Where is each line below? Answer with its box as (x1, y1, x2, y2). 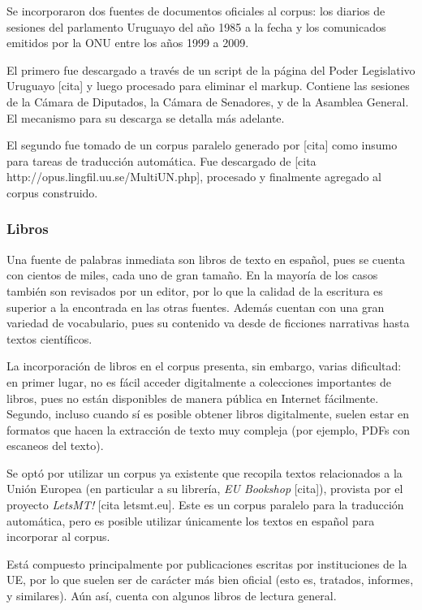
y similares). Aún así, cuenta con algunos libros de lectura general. (6, 587, 337, 604)
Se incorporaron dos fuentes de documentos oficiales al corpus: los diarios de (6, 2, 385, 19)
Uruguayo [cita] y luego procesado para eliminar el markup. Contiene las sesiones (6, 77, 410, 94)
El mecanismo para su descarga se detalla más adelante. (6, 109, 285, 126)
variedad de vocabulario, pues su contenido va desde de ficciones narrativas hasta (6, 314, 410, 331)
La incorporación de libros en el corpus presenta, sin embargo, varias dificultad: (6, 357, 402, 374)
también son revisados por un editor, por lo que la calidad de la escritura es (6, 282, 383, 299)
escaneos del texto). (6, 437, 104, 454)
